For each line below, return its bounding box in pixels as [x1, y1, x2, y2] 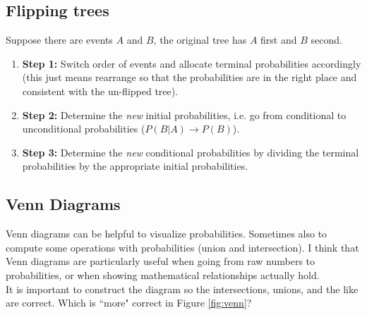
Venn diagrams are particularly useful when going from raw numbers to [6, 254, 315, 268]
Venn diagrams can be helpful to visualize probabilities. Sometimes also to [6, 226, 327, 241]
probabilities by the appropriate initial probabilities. [22, 159, 248, 173]
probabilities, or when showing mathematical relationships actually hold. [6, 267, 320, 282]
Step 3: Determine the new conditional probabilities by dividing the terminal [22, 144, 359, 159]
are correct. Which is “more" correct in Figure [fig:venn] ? [6, 295, 252, 310]
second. [311, 32, 342, 47]
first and [260, 32, 297, 47]
